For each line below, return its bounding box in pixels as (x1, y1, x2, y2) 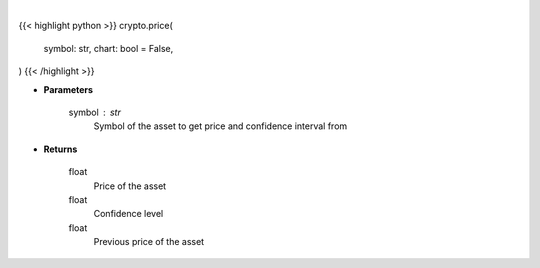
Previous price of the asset (93, 236, 205, 248)
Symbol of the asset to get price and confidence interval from (93, 120, 348, 132)
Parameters (43, 83, 94, 95)
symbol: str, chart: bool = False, (43, 42, 174, 54)
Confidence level (93, 208, 164, 220)
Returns (43, 143, 78, 155)
